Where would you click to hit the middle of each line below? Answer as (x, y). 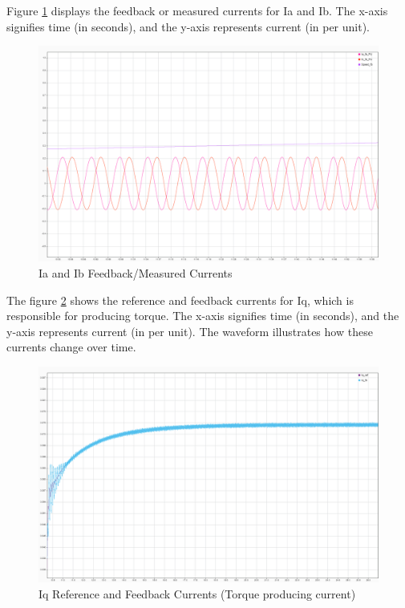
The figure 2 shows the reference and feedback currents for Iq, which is (180, 300)
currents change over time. (71, 347)
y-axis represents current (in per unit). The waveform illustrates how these (190, 331)
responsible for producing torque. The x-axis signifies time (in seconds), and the (203, 316)
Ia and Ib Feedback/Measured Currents (136, 272)
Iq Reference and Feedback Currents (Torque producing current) (197, 593)
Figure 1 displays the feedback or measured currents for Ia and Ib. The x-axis (197, 10)
